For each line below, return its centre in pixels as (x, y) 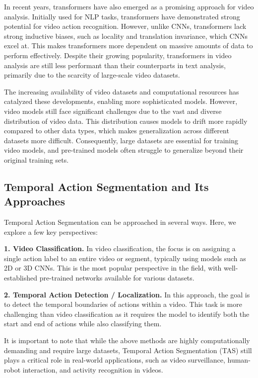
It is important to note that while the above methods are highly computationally (127, 340)
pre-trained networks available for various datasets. (117, 278)
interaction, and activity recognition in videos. (93, 369)
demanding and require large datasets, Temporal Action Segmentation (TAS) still (128, 350)
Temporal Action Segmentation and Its (106, 186)
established (21, 278)
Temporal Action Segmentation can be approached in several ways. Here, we (120, 222)
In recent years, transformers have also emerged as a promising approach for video (129, 6)
